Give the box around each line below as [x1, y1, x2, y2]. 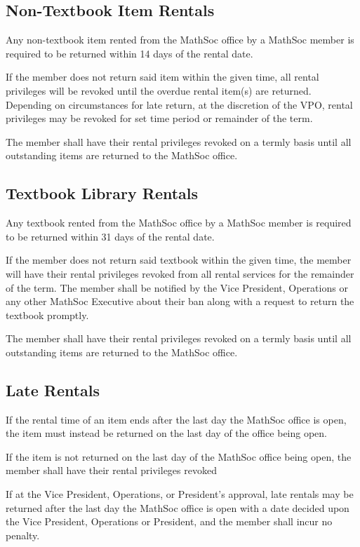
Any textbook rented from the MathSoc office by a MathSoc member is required [6, 215, 352, 230]
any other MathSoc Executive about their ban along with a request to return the [6, 294, 354, 309]
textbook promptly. [6, 307, 89, 322]
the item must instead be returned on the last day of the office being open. [6, 426, 328, 440]
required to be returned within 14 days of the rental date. [6, 46, 253, 60]
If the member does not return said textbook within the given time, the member [6, 252, 352, 267]
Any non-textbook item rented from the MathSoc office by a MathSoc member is [6, 32, 354, 47]
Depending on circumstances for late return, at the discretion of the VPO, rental [6, 97, 353, 112]
